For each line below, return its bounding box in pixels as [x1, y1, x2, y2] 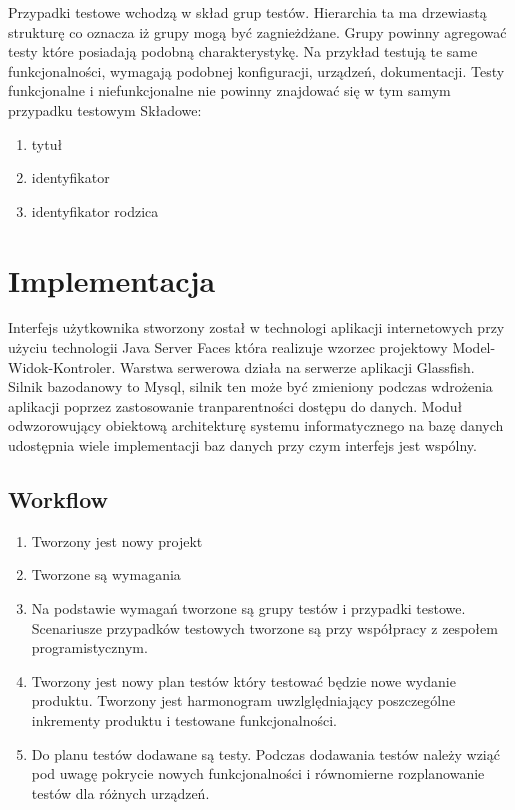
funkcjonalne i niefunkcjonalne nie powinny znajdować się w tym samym [8, 80, 451, 101]
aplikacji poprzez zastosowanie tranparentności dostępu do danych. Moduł [8, 395, 463, 416]
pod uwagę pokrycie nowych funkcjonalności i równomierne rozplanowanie [31, 763, 485, 784]
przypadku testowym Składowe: [8, 99, 202, 120]
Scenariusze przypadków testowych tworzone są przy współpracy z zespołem [31, 617, 498, 638]
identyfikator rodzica [31, 200, 159, 221]
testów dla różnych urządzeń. [31, 782, 210, 803]
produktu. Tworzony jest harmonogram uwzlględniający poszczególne [31, 690, 456, 711]
